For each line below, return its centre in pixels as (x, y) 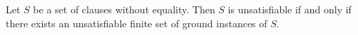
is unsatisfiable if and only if (290, 9)
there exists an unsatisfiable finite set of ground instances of (137, 23)
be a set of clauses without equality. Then (124, 9)
